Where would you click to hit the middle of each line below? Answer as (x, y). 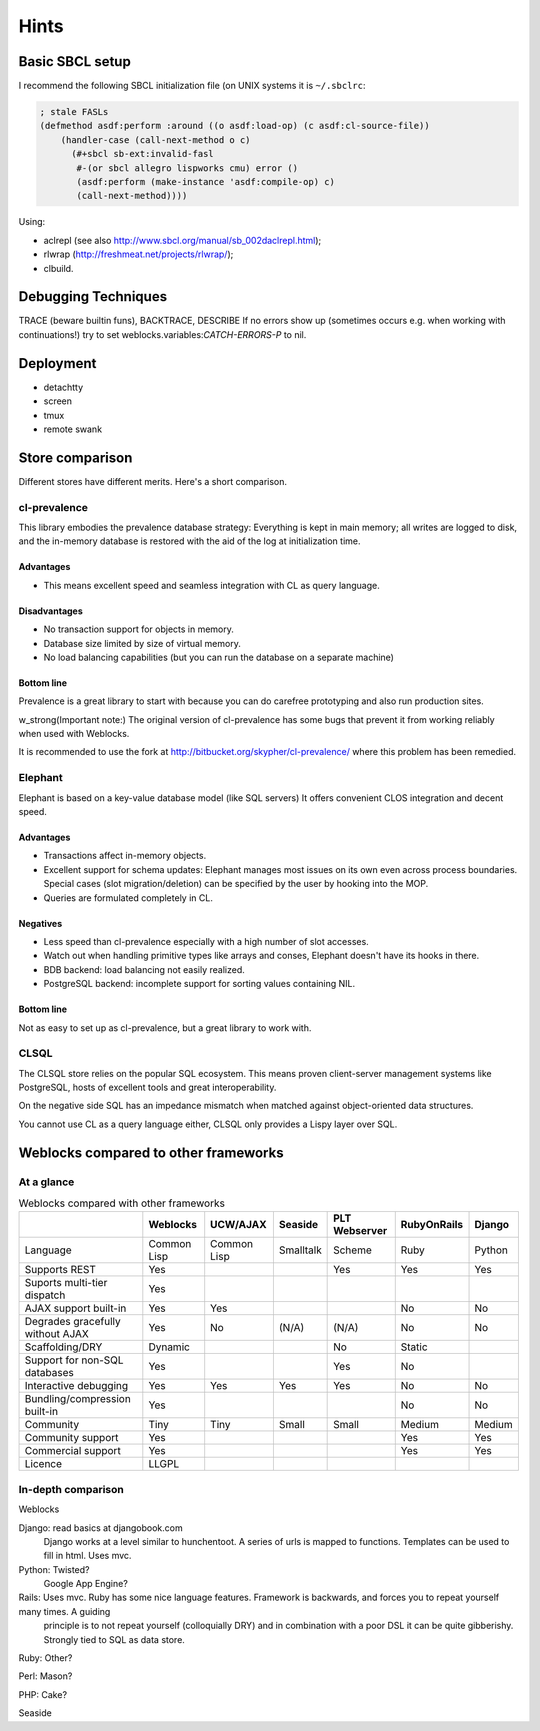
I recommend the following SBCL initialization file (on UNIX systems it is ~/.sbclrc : (192, 86)
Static (414, 1347)
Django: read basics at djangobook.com (101, 1527)
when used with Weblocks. (74, 734)
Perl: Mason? (45, 1676)
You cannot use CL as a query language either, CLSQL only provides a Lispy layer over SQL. (208, 1124)
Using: (32, 222)
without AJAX (56, 1334)
